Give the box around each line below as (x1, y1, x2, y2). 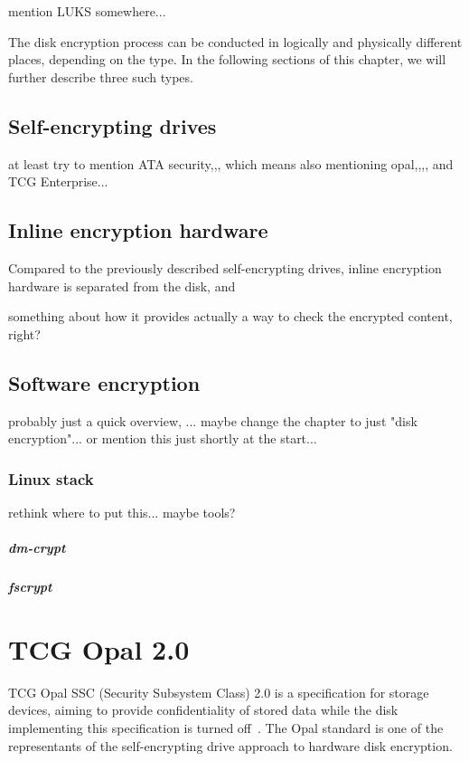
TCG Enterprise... (8, 172, 108, 191)
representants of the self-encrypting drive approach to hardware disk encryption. (8, 736, 453, 755)
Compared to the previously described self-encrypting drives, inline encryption (8, 258, 442, 277)
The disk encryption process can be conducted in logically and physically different (8, 32, 463, 51)
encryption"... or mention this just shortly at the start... (8, 429, 317, 448)
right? (8, 324, 41, 343)
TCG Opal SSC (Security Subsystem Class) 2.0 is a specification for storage (8, 682, 429, 701)
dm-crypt (8, 538, 66, 557)
